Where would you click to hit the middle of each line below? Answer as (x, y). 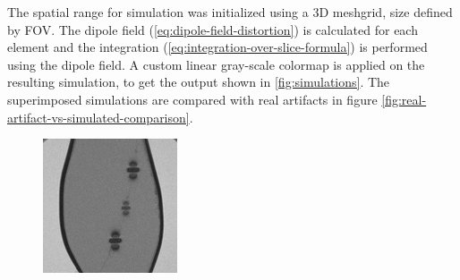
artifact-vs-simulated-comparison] (98, 117)
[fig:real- (404, 99)
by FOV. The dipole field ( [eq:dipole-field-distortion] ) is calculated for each (213, 29)
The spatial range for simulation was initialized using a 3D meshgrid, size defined (230, 12)
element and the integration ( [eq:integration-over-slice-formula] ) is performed (217, 47)
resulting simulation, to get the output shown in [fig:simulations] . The (199, 82)
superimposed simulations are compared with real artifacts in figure (192, 99)
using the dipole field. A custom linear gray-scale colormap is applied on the (216, 64)
